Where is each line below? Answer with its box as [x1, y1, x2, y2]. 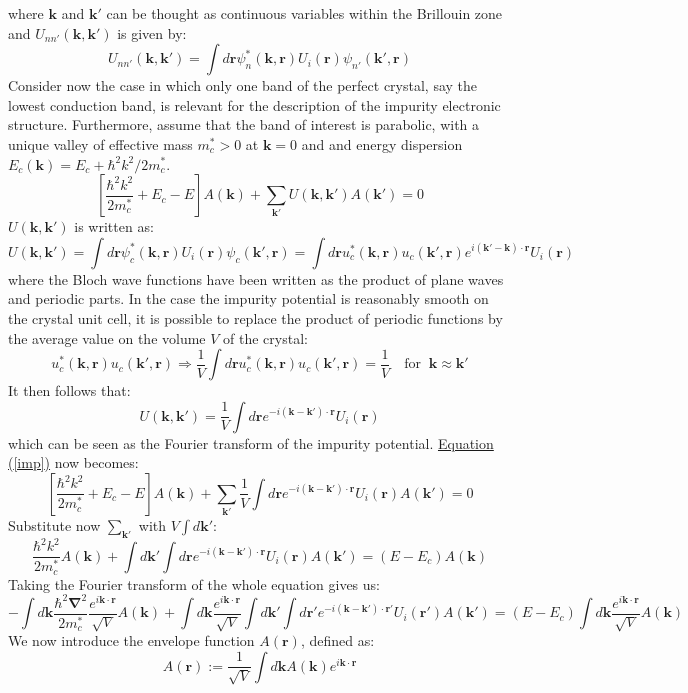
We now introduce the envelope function [8, 630, 255, 651]
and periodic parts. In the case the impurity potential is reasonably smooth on [8, 288, 489, 309]
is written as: [74, 216, 154, 237]
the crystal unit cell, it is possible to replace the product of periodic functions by [8, 307, 503, 328]
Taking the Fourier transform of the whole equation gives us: [8, 573, 380, 594]
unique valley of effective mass [8, 133, 193, 154]
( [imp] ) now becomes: [8, 452, 139, 473]
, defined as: [300, 630, 375, 651]
